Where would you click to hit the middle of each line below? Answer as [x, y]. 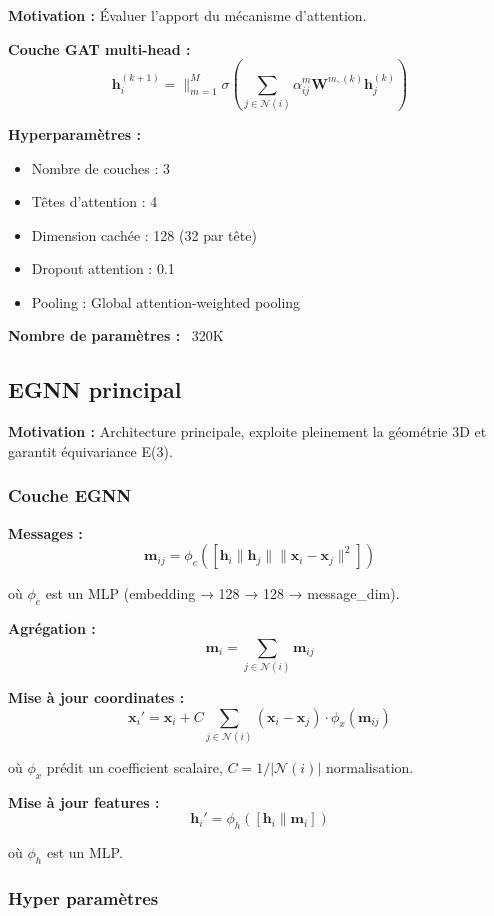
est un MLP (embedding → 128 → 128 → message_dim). [222, 593]
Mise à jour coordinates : [96, 696]
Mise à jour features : [84, 801]
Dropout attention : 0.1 [103, 268]
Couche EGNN [70, 495]
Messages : [45, 532]
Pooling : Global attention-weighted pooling [166, 301]
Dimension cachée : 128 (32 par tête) [144, 234]
